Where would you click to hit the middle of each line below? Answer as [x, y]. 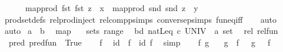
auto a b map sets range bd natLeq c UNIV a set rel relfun [141, 31]
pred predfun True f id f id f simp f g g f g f [139, 42]
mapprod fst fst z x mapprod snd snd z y [111, 8]
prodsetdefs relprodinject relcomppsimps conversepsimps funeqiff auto [140, 19]
